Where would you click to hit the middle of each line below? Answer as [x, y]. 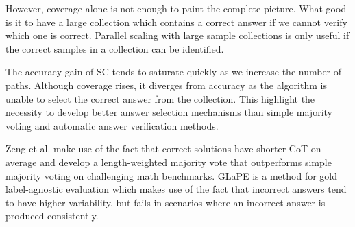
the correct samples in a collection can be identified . [115, 48]
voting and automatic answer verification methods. [112, 125]
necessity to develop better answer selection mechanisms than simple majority [169, 112]
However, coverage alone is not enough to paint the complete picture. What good [176, 8]
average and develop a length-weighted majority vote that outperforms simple [169, 162]
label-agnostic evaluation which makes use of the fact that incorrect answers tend [176, 189]
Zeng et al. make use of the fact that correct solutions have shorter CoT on [163, 148]
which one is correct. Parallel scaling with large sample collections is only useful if [177, 35]
